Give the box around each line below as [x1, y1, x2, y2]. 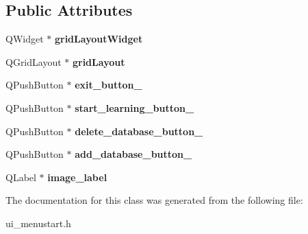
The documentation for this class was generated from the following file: [5, 193, 303, 207]
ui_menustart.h [5, 215, 71, 230]
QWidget [5, 32, 44, 46]
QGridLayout [5, 54, 62, 69]
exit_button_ [75, 78, 142, 92]
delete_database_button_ [75, 124, 203, 138]
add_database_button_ [75, 147, 192, 161]
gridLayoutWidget [54, 32, 143, 46]
